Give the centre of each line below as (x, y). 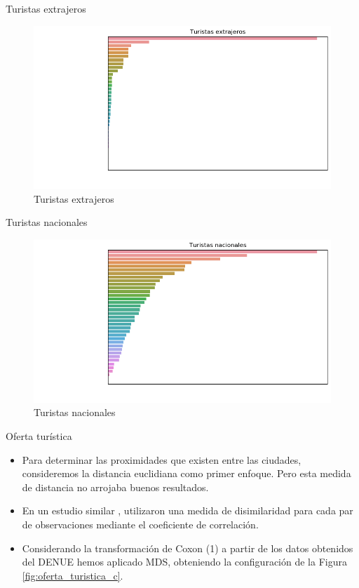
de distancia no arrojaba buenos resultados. (115, 487)
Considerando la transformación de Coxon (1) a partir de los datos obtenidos (188, 548)
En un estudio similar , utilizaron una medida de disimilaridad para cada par (188, 510)
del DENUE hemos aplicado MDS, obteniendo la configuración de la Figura (184, 562)
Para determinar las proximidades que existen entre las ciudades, (162, 459)
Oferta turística (39, 435)
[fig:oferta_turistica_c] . (73, 575)
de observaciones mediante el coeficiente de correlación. (140, 524)
